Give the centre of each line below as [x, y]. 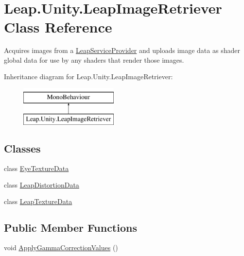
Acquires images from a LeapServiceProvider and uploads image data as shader [122, 50]
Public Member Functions [70, 227]
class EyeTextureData [36, 168]
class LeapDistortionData [42, 185]
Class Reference [58, 27]
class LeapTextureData [38, 201]
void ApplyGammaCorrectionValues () [61, 247]
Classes [22, 148]
